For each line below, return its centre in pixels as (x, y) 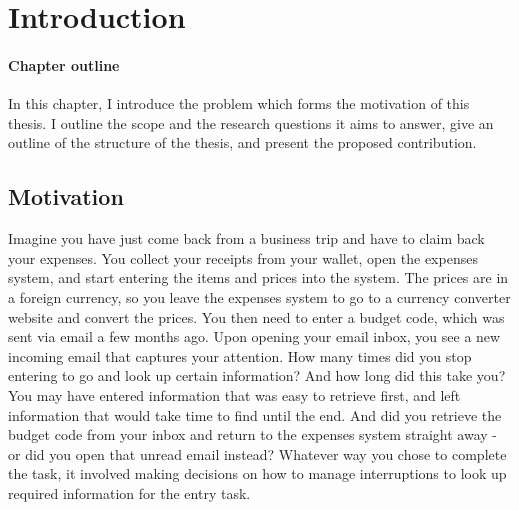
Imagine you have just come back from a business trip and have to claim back (246, 238)
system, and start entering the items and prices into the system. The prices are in (258, 277)
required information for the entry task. (129, 492)
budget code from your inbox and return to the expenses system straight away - (253, 434)
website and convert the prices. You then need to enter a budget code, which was (256, 316)
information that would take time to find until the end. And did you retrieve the (255, 414)
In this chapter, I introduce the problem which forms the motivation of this (239, 103)
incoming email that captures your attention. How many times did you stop (240, 355)
